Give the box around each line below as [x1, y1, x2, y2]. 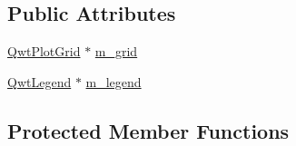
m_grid [94, 42, 138, 61]
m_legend [85, 72, 142, 91]
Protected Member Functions [7, 116, 290, 144]
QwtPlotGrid [7, 42, 81, 61]
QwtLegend [7, 72, 72, 91]
